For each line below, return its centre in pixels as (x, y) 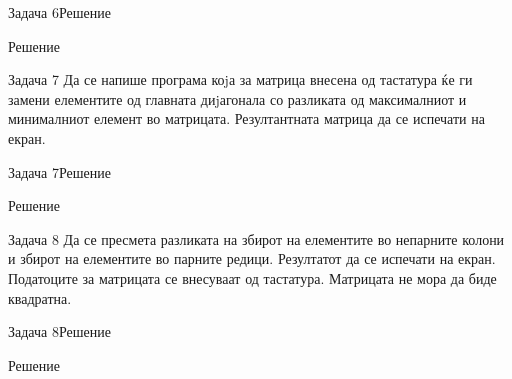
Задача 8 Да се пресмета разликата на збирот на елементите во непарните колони (256, 238)
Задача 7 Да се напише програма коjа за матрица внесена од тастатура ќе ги (240, 79)
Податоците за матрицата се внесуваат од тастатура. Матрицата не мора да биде (252, 277)
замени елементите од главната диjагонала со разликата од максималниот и (237, 98)
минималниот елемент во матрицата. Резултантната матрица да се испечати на (246, 118)
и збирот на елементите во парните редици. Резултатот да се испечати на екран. (252, 258)
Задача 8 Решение (59, 331)
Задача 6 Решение (59, 12)
